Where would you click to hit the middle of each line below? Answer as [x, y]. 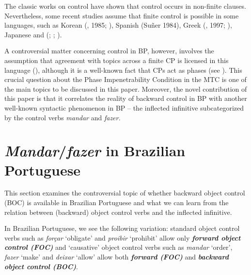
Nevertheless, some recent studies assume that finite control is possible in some [122, 15]
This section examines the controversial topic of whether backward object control [125, 193]
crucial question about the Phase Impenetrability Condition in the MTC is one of [125, 79]
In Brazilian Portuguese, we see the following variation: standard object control [122, 228]
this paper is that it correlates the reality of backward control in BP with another [126, 98]
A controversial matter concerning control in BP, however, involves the [109, 51]
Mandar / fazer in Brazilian [95, 151]
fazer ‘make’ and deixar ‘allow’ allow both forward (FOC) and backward [117, 257]
